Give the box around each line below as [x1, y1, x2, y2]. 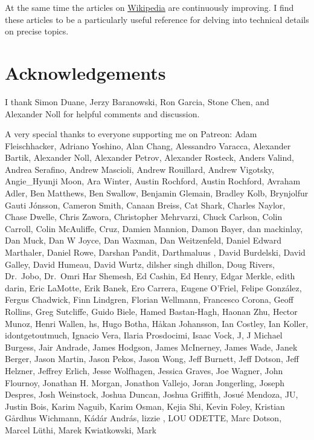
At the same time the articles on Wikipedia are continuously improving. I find [5, 1, 294, 13]
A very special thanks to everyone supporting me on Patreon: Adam [5, 128, 257, 140]
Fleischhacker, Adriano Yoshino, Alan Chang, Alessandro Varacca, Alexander [5, 139, 291, 152]
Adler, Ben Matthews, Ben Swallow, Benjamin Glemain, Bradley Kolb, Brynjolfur [5, 187, 309, 199]
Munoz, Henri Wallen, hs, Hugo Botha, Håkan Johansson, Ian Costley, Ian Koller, [5, 317, 309, 329]
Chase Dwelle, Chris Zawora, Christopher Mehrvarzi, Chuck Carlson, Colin [5, 210, 283, 223]
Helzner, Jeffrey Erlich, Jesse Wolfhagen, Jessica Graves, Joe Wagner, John [5, 364, 283, 377]
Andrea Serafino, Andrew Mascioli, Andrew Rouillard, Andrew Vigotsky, [5, 163, 274, 175]
